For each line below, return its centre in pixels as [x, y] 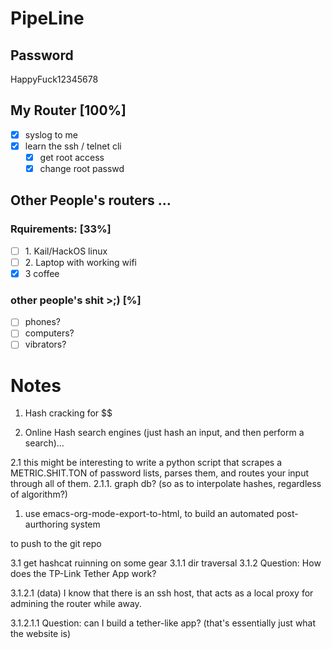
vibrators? [45, 344]
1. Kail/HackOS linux [66, 251]
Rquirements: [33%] [61, 229]
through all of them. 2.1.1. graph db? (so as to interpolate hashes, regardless [166, 484]
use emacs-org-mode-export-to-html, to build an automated [149, 514]
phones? [43, 322]
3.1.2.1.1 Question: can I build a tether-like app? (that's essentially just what [163, 623]
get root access [72, 157]
